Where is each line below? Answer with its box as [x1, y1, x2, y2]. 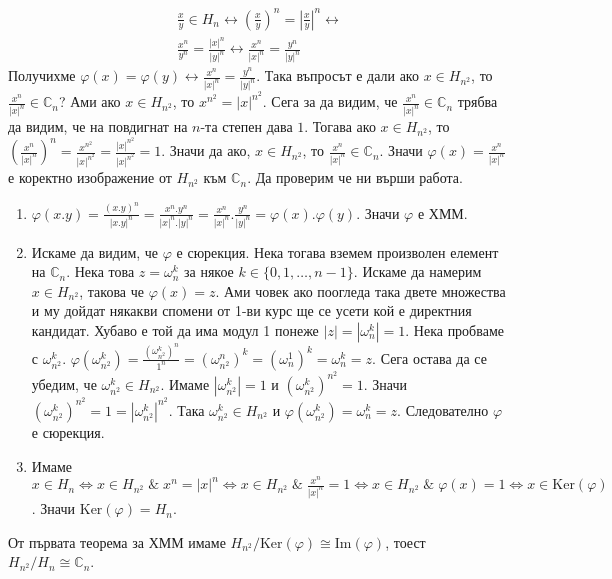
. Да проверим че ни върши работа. [247, 167, 463, 188]
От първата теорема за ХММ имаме [8, 531, 226, 552]
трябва [457, 91, 498, 112]
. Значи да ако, [161, 140, 251, 161]
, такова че [79, 280, 144, 301]
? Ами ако [58, 91, 121, 112]
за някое [184, 261, 234, 282]
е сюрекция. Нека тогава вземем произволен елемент [176, 241, 499, 262]
